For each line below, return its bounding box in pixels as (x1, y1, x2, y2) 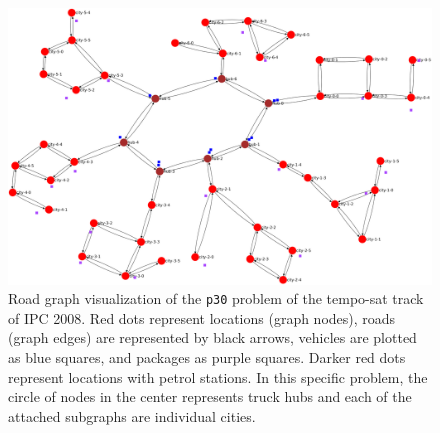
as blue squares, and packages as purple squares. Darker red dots (8, 347, 406, 368)
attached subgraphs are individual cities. (8, 405, 256, 426)
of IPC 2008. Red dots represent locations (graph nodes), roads (8, 307, 396, 328)
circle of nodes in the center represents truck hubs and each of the (8, 386, 412, 407)
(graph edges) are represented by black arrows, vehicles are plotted (8, 327, 417, 348)
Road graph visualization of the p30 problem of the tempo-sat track (8, 288, 424, 309)
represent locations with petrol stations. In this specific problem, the (8, 366, 428, 387)
